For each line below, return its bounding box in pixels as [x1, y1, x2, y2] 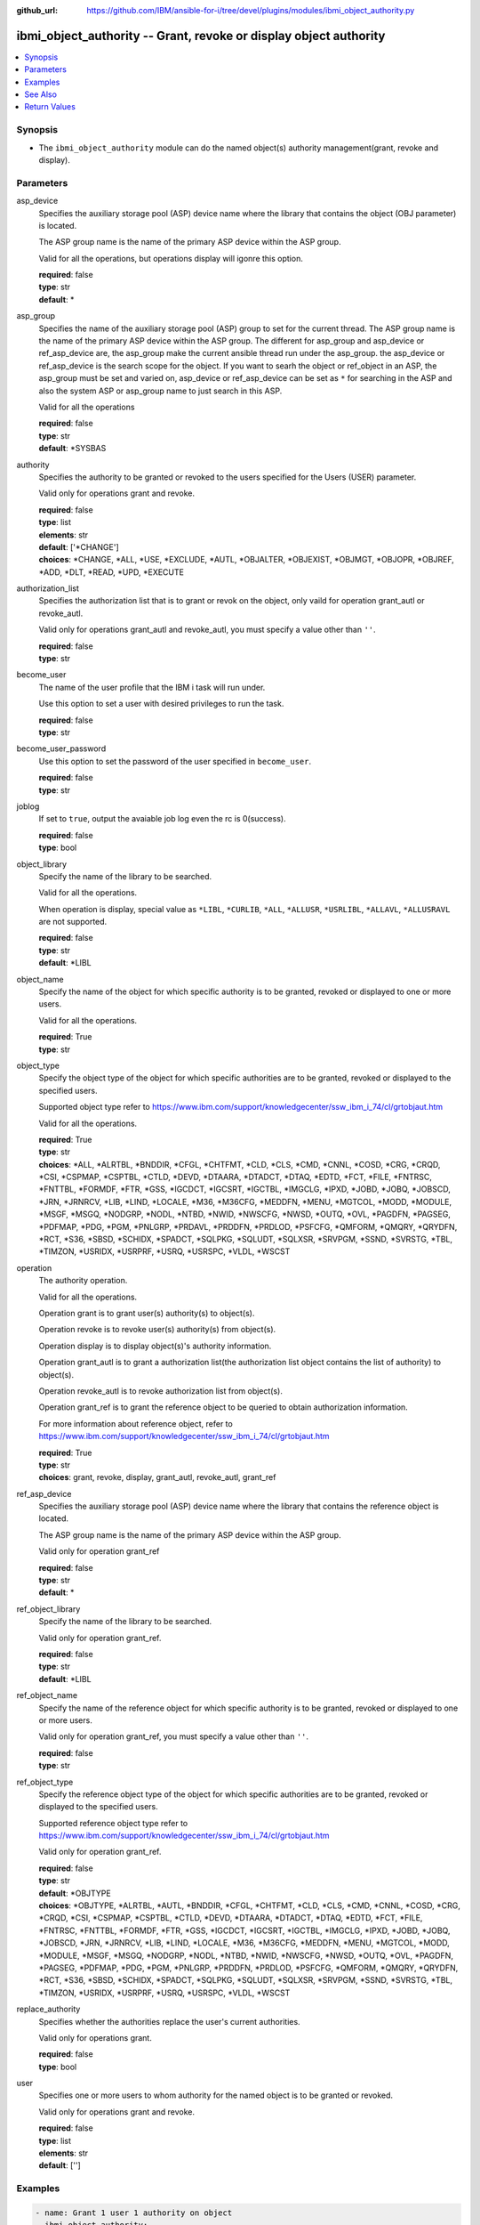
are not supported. [38, 917, 108, 927]
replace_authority [16, 2003, 81, 2015]
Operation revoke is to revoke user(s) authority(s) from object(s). [38, 1324, 276, 1335]
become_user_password [16, 743, 107, 754]
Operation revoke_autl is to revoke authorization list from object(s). [38, 1385, 284, 1396]
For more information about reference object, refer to [38, 1418, 233, 1428]
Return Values [24, 101, 76, 112]
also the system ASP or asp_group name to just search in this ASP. [38, 385, 283, 396]
